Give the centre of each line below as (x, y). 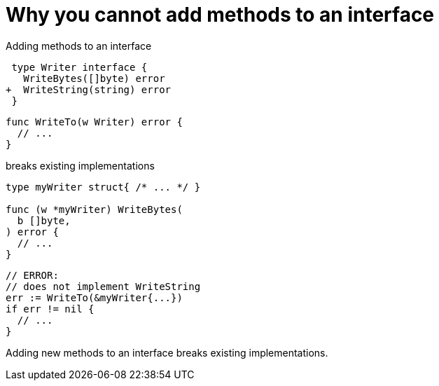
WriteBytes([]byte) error (94, 78)
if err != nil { (50, 309)
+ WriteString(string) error (89, 89)
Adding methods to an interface (79, 46)
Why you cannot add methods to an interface (220, 15)
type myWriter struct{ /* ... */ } (103, 187)
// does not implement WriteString (103, 286)
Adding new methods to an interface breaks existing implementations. (167, 352)
